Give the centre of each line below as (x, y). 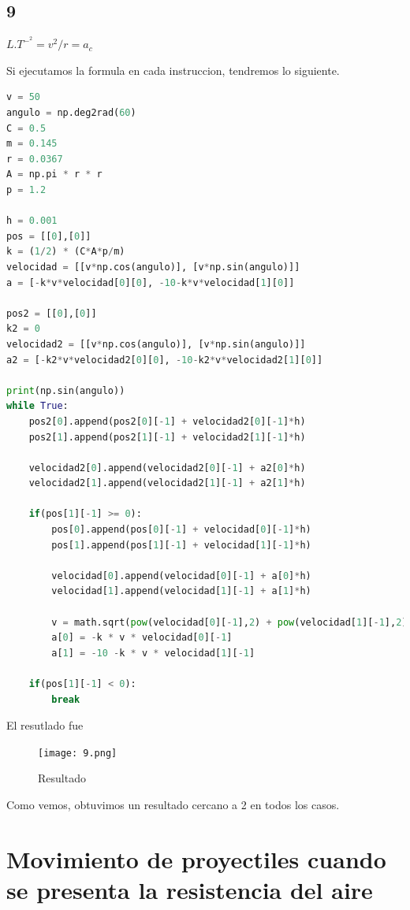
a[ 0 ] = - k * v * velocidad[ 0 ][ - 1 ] (142, 638)
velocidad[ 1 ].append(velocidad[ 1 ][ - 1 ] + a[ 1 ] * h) (181, 591)
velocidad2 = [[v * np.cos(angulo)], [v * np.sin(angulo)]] (156, 344)
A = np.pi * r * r (54, 175)
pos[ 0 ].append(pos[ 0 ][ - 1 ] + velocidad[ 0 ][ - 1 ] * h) (181, 530)
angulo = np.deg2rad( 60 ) (71, 113)
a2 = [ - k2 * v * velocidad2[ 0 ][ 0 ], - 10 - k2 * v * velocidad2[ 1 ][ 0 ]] (165, 360)
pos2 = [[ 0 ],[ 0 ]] (52, 313)
